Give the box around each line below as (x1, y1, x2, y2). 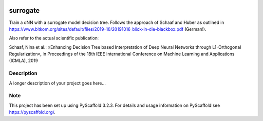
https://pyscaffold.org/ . (9, 109, 56, 115)
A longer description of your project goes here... (9, 80, 106, 86)
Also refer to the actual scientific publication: (9, 35, 99, 41)
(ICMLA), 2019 (9, 58, 38, 63)
